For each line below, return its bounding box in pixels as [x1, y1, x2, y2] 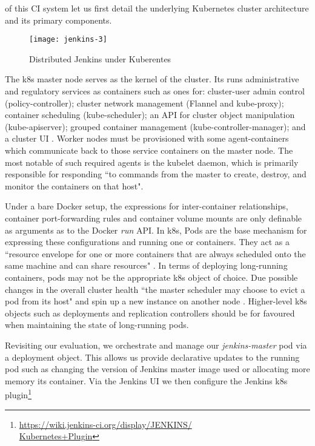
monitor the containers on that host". [5, 179, 144, 192]
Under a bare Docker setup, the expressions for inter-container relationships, [5, 200, 288, 212]
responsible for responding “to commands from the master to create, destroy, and [5, 168, 307, 180]
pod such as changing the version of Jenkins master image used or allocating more [5, 362, 310, 375]
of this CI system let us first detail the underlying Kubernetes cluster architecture [5, 2, 309, 14]
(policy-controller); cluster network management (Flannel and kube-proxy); [5, 96, 284, 109]
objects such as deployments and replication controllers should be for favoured [5, 306, 295, 319]
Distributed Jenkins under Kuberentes [29, 52, 171, 65]
